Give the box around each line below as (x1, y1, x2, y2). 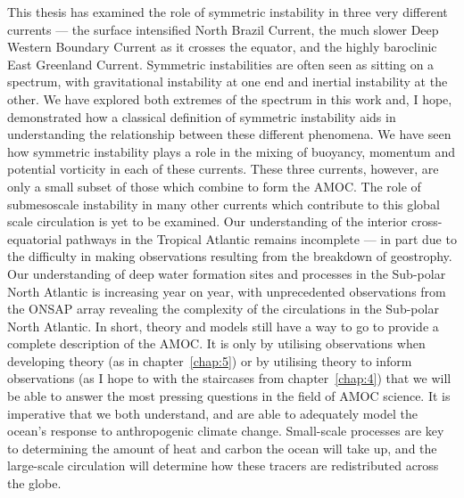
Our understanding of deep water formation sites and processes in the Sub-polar (7, 264, 446, 282)
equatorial (7, 229, 62, 248)
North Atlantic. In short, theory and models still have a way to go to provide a (7, 316, 439, 335)
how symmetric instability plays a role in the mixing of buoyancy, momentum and (7, 142, 455, 160)
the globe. (7, 474, 62, 493)
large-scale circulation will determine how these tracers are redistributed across (7, 456, 439, 475)
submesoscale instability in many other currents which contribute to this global (7, 194, 440, 213)
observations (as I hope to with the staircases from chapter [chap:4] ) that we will (7, 369, 452, 388)
